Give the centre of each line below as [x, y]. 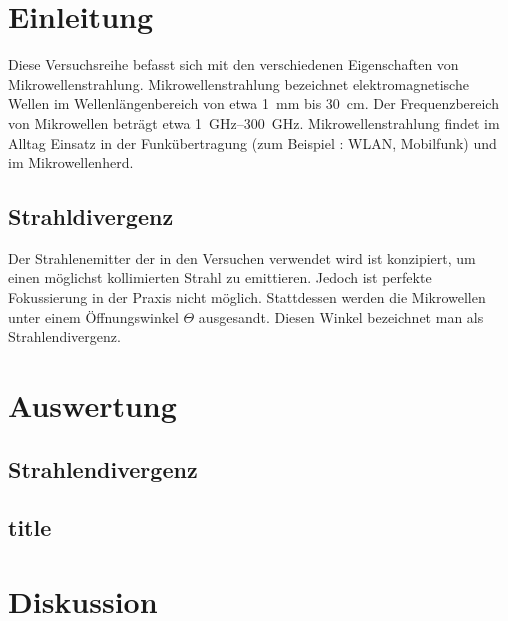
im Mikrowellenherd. [71, 162]
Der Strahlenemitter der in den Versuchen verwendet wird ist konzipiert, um [242, 257]
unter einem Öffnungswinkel [93, 316]
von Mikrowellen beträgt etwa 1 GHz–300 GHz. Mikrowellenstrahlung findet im [254, 122]
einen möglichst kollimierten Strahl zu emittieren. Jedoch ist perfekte [220, 277]
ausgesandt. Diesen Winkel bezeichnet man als [341, 316]
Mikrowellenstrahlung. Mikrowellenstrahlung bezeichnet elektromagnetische [238, 83]
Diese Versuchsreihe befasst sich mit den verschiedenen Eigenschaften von [233, 64]
